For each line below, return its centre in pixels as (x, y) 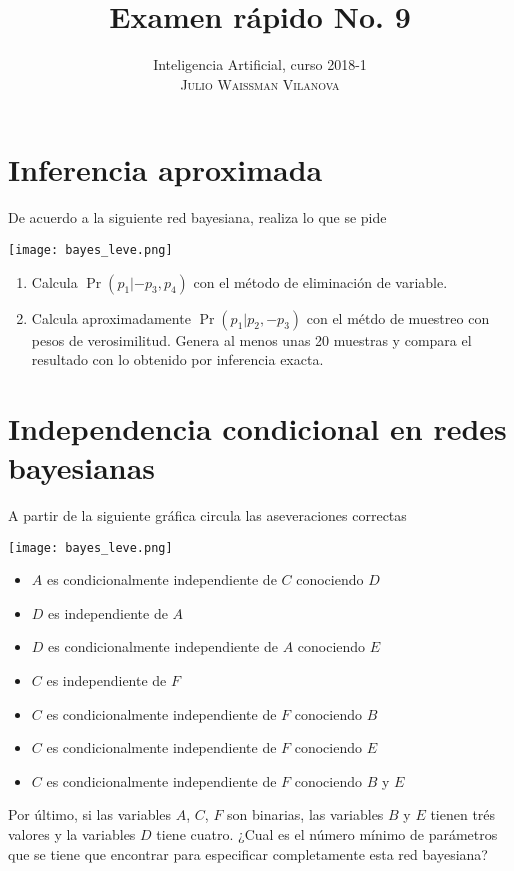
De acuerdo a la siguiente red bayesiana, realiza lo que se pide (197, 217)
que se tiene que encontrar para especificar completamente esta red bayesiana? (248, 853)
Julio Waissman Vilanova (260, 83)
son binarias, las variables (305, 814)
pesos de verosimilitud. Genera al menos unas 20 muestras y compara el (251, 339)
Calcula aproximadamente (111, 317)
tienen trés (463, 814)
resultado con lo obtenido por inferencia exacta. (177, 359)
